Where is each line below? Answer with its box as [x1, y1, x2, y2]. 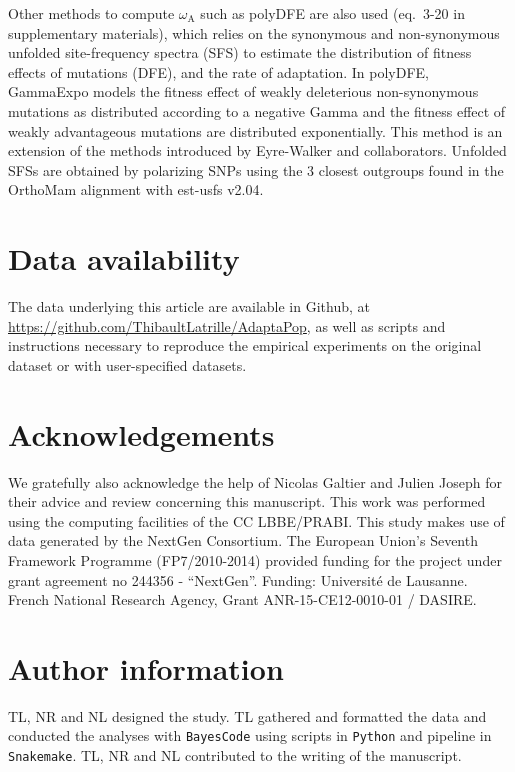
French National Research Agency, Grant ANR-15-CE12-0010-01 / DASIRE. [8, 589, 477, 610]
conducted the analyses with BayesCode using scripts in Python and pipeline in [8, 725, 492, 746]
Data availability [8, 238, 240, 279]
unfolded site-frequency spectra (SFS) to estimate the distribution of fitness [8, 42, 472, 63]
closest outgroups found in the [318, 159, 504, 180]
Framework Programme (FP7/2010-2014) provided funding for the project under [8, 549, 502, 570]
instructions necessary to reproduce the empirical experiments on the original [8, 335, 482, 356]
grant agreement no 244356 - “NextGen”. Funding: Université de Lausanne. [8, 569, 468, 590]
